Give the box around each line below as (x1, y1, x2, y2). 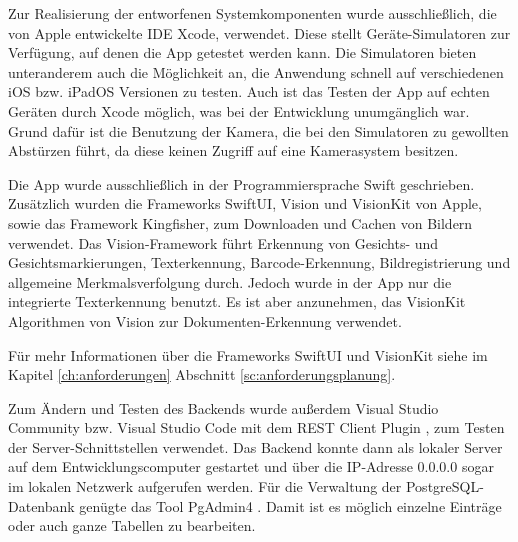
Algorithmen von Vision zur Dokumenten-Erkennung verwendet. (8, 310, 402, 331)
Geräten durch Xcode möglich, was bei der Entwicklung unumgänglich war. (8, 100, 470, 121)
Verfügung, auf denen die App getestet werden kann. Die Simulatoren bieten (8, 42, 477, 63)
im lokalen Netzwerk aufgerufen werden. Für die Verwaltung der (8, 476, 402, 497)
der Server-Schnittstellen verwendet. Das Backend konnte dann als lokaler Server (8, 436, 503, 457)
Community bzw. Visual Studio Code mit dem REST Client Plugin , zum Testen (8, 417, 505, 438)
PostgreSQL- (405, 476, 484, 497)
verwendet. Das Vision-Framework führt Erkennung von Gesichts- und (8, 232, 439, 253)
